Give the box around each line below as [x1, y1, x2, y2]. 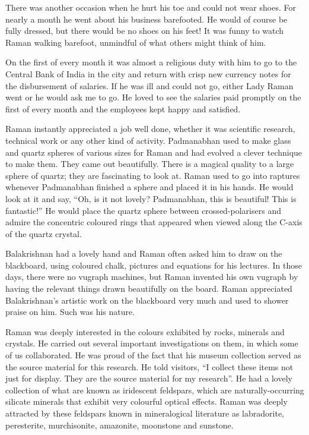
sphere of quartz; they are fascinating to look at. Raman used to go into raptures [5, 169, 300, 181]
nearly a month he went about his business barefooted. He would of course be [5, 12, 288, 25]
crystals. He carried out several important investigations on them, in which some [5, 337, 298, 349]
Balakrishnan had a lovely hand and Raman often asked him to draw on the [5, 247, 282, 260]
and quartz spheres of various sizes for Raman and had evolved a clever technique [5, 146, 302, 158]
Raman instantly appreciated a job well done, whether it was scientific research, [5, 122, 295, 135]
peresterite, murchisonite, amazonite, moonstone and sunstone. [5, 418, 234, 431]
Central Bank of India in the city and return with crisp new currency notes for [5, 67, 291, 80]
